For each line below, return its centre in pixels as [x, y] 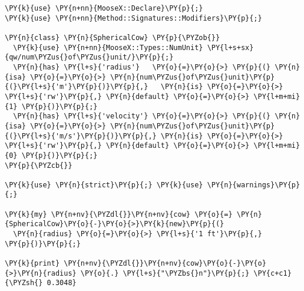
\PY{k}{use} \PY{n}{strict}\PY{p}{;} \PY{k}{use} [104, 185]
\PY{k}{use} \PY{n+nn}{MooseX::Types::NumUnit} [108, 47]
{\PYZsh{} [24, 283]
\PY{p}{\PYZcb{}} [39, 165]
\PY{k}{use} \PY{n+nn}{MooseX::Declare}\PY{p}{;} [104, 8]
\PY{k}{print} [32, 264]
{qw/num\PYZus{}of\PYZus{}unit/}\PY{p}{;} [89, 57]
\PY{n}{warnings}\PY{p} [254, 185]
